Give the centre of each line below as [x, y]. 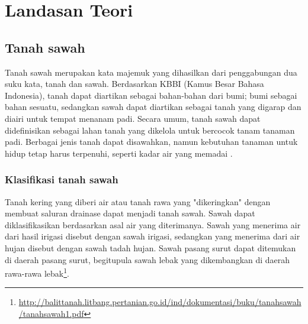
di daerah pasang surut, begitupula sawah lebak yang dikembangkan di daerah [147, 259]
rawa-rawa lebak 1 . [37, 272]
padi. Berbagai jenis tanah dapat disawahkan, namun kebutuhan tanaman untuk [151, 142]
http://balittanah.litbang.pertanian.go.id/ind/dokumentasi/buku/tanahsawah [160, 302]
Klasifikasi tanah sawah [62, 179]
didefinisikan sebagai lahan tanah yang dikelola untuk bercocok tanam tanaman [150, 130]
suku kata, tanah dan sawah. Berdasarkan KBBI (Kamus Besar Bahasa [134, 84]
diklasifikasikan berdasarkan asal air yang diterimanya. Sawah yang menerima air [153, 224]
